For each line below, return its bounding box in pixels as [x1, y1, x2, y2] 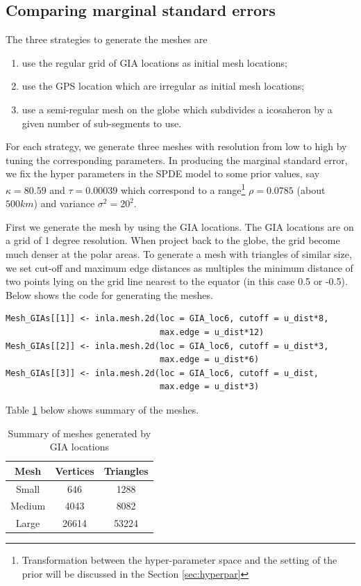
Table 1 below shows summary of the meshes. [6, 402, 199, 416]
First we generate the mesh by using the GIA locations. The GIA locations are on [6, 219, 354, 234]
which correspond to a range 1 [120, 180, 246, 197]
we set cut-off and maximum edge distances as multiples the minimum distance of [6, 260, 353, 275]
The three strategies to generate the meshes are [6, 32, 208, 47]
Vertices [55, 463, 94, 478]
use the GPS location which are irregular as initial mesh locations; [22, 79, 305, 93]
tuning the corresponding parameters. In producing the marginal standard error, [6, 152, 348, 167]
